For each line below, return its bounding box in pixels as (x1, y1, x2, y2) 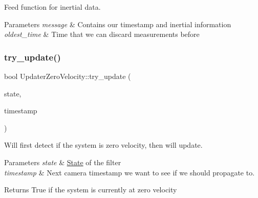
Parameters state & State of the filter (4, 156, 121, 167)
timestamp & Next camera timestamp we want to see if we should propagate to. (4, 167, 255, 177)
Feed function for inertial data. (4, 2, 101, 12)
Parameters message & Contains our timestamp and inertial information (4, 18, 231, 29)
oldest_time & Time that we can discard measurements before (4, 29, 200, 39)
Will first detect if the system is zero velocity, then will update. (4, 140, 203, 150)
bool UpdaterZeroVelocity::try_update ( (4, 71, 131, 81)
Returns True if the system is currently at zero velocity (4, 184, 177, 195)
